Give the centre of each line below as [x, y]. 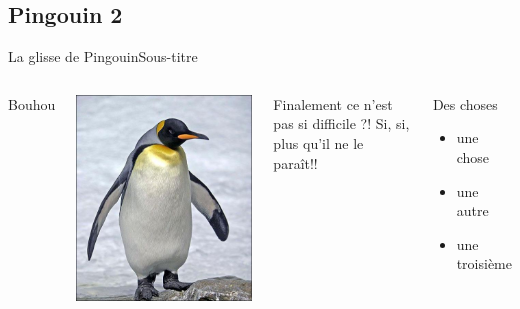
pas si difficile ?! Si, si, [341, 123]
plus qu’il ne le [318, 142]
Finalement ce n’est [333, 103]
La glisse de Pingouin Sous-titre [103, 56]
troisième [484, 263]
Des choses [465, 103]
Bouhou [32, 103]
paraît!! [295, 162]
